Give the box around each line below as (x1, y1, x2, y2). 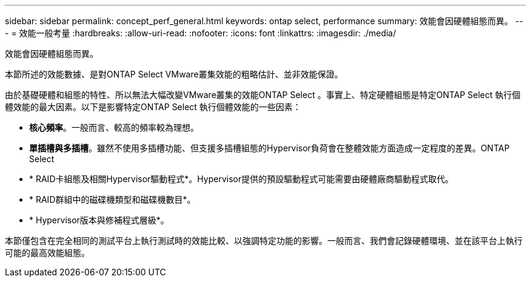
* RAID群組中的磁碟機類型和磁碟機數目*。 (29, 194, 196, 205)
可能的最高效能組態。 (5, 248, 90, 258)
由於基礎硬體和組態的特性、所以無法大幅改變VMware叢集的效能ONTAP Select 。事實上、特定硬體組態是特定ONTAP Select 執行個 (5, 90, 521, 100)
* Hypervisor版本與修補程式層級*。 (29, 215, 169, 225)
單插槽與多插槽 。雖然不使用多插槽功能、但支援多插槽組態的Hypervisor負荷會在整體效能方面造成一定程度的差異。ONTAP (29, 143, 510, 153)
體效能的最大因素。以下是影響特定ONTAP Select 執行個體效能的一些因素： (5, 102, 301, 112)
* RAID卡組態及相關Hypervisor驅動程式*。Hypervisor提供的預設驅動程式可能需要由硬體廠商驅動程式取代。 (29, 174, 454, 184)
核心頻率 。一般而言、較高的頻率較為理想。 (29, 122, 199, 133)
